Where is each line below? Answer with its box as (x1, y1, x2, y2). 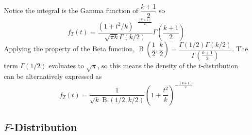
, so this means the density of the (97, 60, 197, 70)
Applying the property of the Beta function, (4, 44, 135, 54)
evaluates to (49, 60, 84, 70)
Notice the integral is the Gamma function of (4, 5, 138, 15)
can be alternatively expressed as (4, 71, 102, 81)
